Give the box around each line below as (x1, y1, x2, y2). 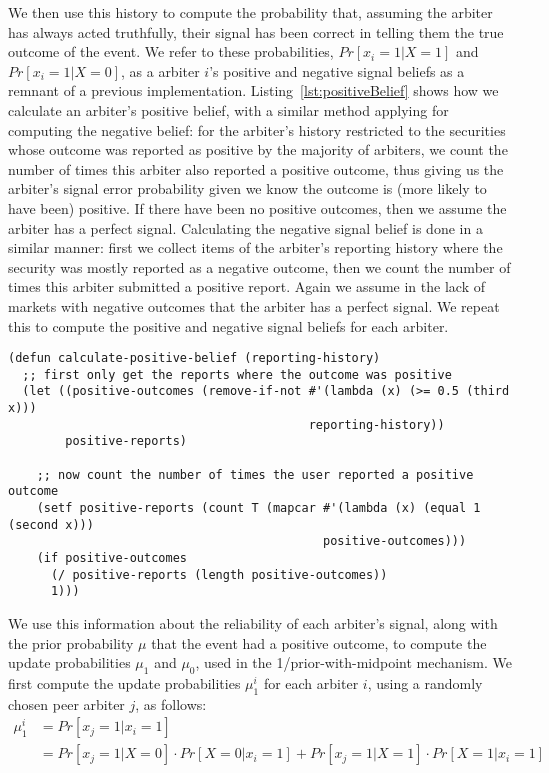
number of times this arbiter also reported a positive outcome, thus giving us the (8, 158, 504, 179)
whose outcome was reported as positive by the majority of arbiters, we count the (8, 139, 508, 160)
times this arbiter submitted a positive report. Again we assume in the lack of (8, 276, 485, 297)
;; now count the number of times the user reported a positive (36, 467, 474, 482)
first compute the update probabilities (8, 672, 241, 693)
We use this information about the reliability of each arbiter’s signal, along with (8, 612, 498, 633)
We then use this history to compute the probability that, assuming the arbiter (8, 2, 493, 22)
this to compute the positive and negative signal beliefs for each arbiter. (8, 315, 449, 336)
